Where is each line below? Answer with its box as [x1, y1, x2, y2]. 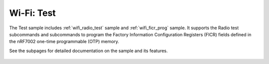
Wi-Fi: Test [9, 7, 56, 18]
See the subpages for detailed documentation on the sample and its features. [9, 48, 168, 54]
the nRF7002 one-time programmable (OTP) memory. [9, 39, 120, 45]
